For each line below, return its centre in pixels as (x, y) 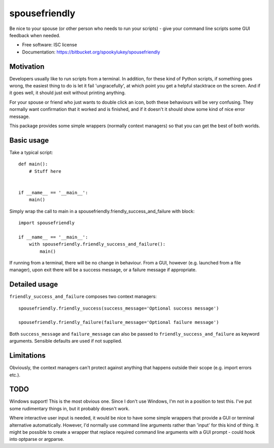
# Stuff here (45, 171)
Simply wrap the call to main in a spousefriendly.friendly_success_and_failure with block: (102, 211)
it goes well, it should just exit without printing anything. (68, 93)
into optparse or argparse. (37, 439)
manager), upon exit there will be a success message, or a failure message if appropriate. (103, 270)
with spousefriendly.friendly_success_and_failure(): (97, 244)
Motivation (27, 66)
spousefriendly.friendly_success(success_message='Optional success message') (119, 308)
